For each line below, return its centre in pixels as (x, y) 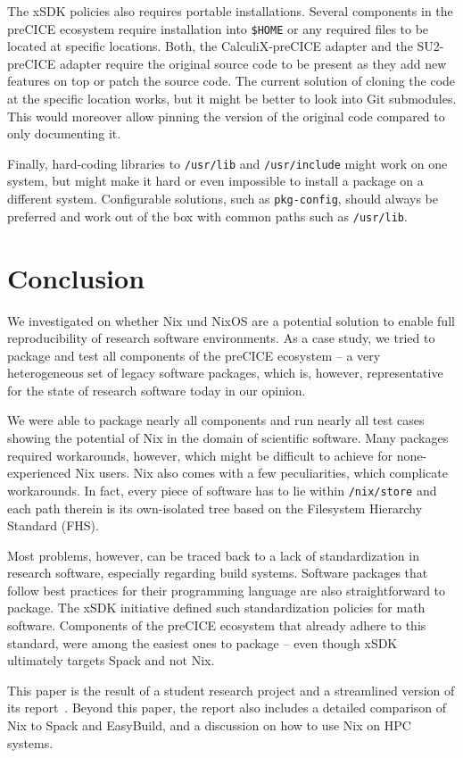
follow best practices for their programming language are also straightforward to (227, 590)
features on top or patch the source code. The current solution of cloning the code (231, 81)
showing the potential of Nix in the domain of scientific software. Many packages (228, 438)
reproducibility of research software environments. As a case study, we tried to (221, 338)
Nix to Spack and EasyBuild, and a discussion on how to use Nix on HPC (209, 725)
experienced (39, 473)
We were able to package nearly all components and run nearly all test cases (216, 420)
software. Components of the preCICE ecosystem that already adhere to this (217, 625)
